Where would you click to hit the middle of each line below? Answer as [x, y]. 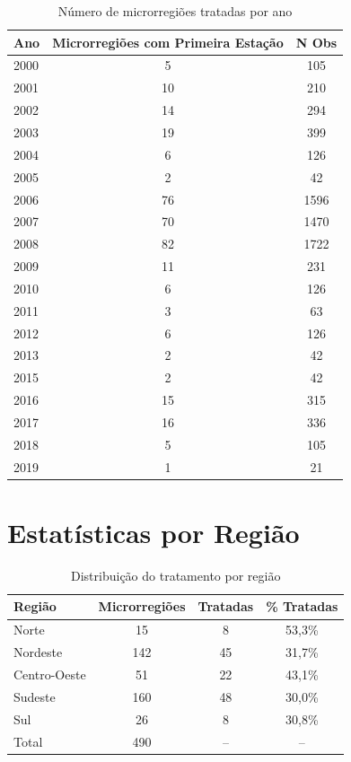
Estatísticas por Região [154, 532]
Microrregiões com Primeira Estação [168, 42]
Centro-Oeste [50, 674]
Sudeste [35, 696]
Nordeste [38, 652]
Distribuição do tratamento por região [176, 575]
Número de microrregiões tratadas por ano [175, 11]
